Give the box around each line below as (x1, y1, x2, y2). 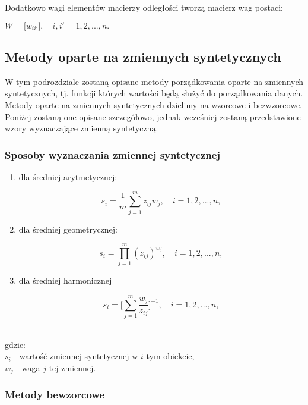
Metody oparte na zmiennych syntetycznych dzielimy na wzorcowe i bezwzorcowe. (5, 98, 303, 111)
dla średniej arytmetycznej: (18, 170, 118, 183)
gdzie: (5, 338, 26, 350)
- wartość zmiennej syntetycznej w (14, 350, 138, 362)
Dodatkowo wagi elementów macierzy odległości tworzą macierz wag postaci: (5, 1, 284, 13)
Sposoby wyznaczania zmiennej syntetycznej (5, 147, 221, 162)
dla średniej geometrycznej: (18, 222, 118, 235)
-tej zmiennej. (46, 361, 96, 373)
